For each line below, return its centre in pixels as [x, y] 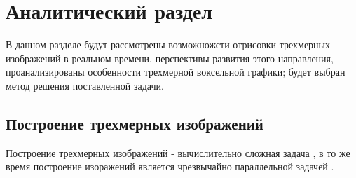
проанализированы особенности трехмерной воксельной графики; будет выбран [176, 72]
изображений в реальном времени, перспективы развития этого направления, [170, 58]
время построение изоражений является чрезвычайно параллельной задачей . [170, 166]
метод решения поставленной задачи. [85, 85]
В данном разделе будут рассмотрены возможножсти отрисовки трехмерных [168, 44]
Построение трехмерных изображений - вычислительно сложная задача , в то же [178, 152]
